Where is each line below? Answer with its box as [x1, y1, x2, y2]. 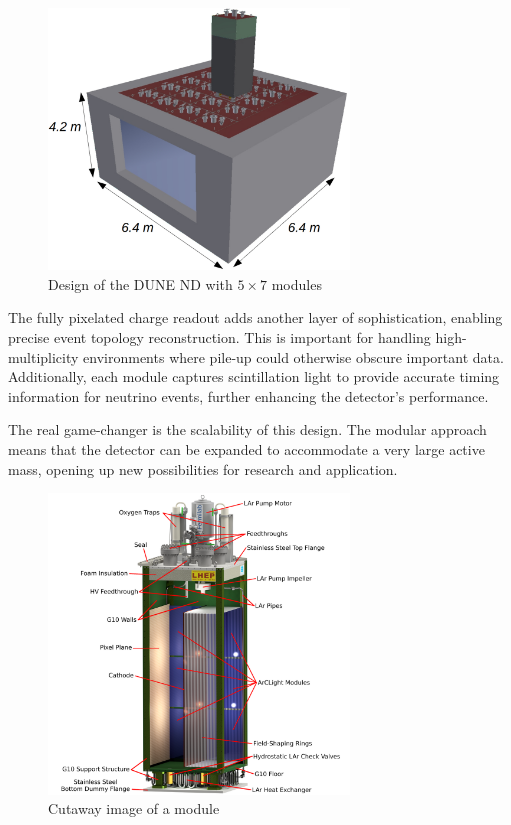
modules [271, 273, 322, 294]
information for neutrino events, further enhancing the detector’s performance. [8, 385, 489, 406]
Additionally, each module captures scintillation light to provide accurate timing [8, 366, 500, 387]
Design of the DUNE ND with [48, 273, 233, 294]
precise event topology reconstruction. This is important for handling [8, 326, 431, 347]
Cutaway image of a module [48, 798, 220, 819]
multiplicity [8, 346, 79, 367]
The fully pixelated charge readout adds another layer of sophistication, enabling [8, 307, 503, 328]
